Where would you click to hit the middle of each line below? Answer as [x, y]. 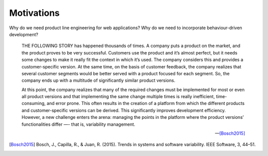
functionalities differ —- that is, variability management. [78, 124]
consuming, [33, 104]
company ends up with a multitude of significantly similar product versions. [99, 80]
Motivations [34, 13]
